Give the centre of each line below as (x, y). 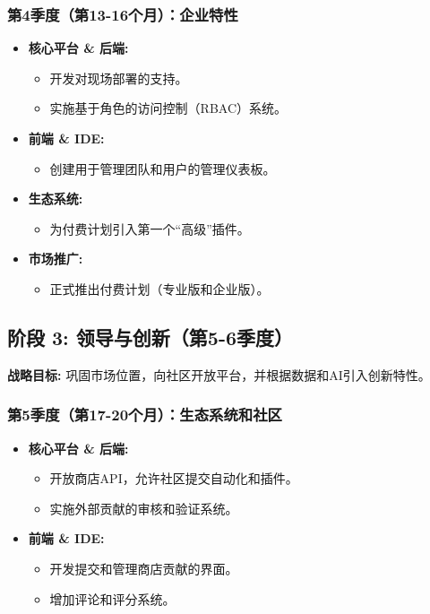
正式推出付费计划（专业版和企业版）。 (159, 288)
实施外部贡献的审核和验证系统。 (144, 508)
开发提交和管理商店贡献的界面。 (144, 568)
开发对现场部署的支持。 (119, 78)
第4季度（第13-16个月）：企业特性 (123, 14)
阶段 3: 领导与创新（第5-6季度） (150, 337)
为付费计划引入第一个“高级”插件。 (150, 228)
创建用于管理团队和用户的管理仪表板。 (163, 168)
